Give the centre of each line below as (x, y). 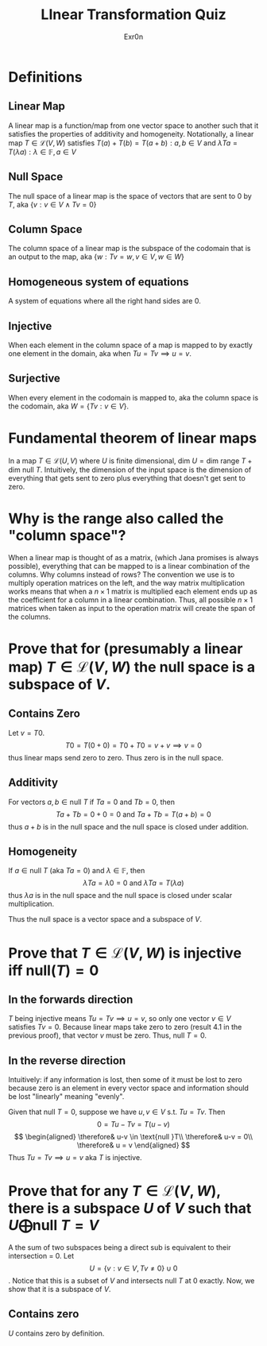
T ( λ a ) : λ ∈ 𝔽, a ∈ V (43, 152)
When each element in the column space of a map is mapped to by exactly (130, 345)
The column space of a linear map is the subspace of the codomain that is (130, 249)
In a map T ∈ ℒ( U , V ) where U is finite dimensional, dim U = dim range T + (130, 460)
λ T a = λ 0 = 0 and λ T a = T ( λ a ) (133, 883)
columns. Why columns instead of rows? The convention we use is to (122, 574)
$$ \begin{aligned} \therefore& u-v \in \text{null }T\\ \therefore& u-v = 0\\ (133, 1137)
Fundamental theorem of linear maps (132, 438)
